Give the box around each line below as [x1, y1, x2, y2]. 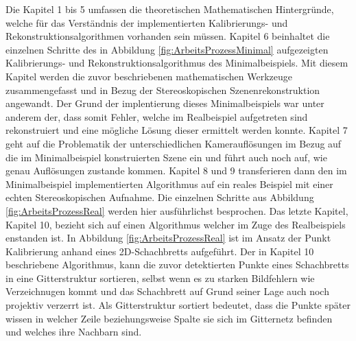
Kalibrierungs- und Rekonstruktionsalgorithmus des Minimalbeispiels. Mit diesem [5, 56, 348, 70]
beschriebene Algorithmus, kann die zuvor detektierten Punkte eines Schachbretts [5, 257, 349, 272]
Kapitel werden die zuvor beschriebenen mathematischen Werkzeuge [5, 69, 292, 83]
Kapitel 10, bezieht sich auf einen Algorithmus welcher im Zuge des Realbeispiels [5, 217, 346, 231]
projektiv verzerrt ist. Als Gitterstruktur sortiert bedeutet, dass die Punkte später [5, 298, 351, 312]
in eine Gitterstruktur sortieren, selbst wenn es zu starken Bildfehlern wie [5, 270, 315, 285]
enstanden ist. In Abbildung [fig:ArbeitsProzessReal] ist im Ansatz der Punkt [5, 231, 331, 245]
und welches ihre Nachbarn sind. [5, 325, 142, 339]
